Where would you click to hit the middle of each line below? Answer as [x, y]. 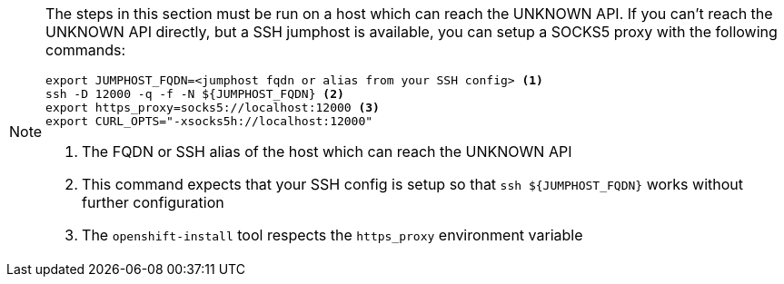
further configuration [153, 202]
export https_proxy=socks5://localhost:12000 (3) [213, 108]
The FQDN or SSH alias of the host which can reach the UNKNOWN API [327, 152]
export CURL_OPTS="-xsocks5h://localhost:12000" [209, 121]
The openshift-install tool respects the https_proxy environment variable [332, 235]
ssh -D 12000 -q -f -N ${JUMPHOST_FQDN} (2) [195, 94]
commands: [86, 50]
